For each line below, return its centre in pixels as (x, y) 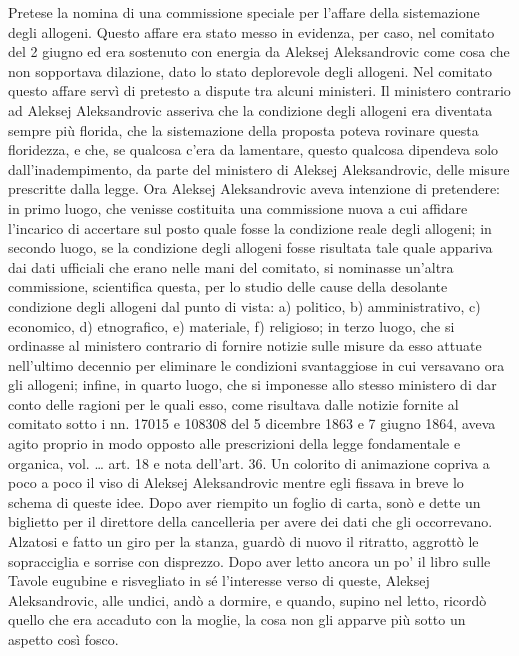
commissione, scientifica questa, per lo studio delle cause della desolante (228, 286)
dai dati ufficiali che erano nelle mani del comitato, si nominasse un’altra (231, 266)
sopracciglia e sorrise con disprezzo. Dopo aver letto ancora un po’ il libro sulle (249, 560)
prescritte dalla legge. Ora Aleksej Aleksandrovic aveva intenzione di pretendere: (254, 188)
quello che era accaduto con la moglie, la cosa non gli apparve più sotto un (237, 619)
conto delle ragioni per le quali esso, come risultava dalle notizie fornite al (233, 403)
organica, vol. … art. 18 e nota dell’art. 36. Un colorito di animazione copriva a (249, 462)
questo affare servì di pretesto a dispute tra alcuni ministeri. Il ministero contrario (259, 90)
